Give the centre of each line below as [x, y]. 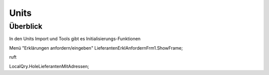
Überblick [26, 26]
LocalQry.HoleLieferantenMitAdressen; [49, 66]
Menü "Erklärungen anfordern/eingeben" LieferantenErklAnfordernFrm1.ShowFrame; [96, 48]
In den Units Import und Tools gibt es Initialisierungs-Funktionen [75, 39]
